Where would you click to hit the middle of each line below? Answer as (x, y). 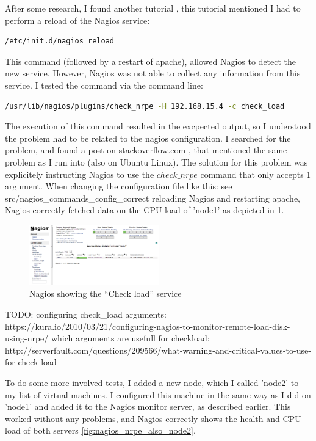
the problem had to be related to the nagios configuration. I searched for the (148, 138)
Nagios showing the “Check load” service (106, 293)
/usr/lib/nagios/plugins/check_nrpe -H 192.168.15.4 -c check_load (145, 106)
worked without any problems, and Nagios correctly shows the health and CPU (153, 418)
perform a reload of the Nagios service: (77, 20)
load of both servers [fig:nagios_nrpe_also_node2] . (100, 430)
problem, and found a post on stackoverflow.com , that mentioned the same (146, 150)
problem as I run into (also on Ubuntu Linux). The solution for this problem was (156, 162)
